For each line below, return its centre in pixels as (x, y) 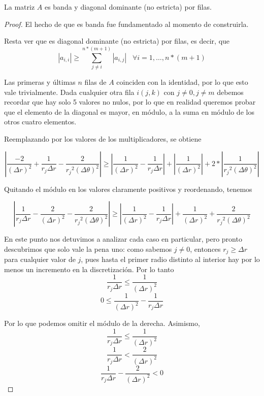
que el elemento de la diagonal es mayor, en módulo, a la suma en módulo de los (129, 111)
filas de (95, 81)
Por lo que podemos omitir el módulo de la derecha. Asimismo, (102, 323)
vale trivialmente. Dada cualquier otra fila (69, 92)
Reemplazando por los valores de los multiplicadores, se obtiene (103, 138)
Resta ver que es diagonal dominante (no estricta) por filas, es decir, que (117, 41)
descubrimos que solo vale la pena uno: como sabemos (88, 249)
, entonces (205, 249)
